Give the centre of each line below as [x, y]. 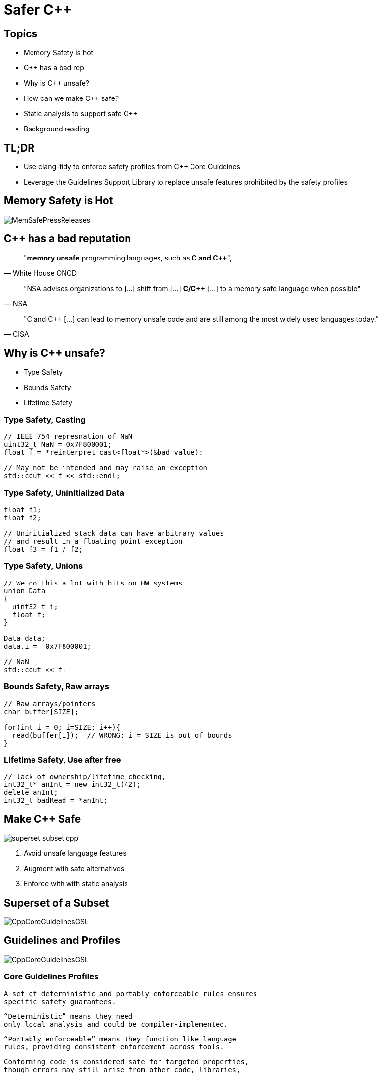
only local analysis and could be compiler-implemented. [116, 1024]
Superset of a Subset [57, 903]
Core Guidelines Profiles [51, 977]
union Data [25, 591]
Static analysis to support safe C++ [81, 114]
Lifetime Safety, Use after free [63, 760]
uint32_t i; [35, 606]
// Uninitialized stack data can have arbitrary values [114, 534]
